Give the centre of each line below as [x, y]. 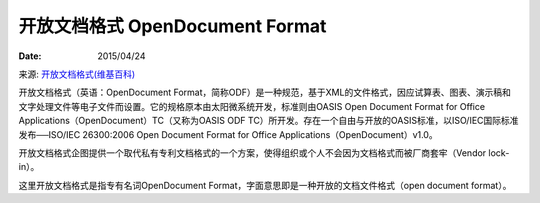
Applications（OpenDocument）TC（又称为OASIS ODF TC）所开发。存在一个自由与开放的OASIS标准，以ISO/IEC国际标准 [268, 121]
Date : [30, 56]
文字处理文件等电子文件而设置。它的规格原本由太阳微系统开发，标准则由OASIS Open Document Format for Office [251, 106]
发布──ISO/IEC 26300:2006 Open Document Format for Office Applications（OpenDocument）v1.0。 [228, 134]
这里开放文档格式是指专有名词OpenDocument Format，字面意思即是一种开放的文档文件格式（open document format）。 [265, 185]
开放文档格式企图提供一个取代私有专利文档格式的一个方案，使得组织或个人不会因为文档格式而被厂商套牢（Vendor [252, 152]
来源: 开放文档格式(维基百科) [77, 74]
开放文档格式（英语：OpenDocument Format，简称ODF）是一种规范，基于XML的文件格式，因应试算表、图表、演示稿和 [265, 92]
